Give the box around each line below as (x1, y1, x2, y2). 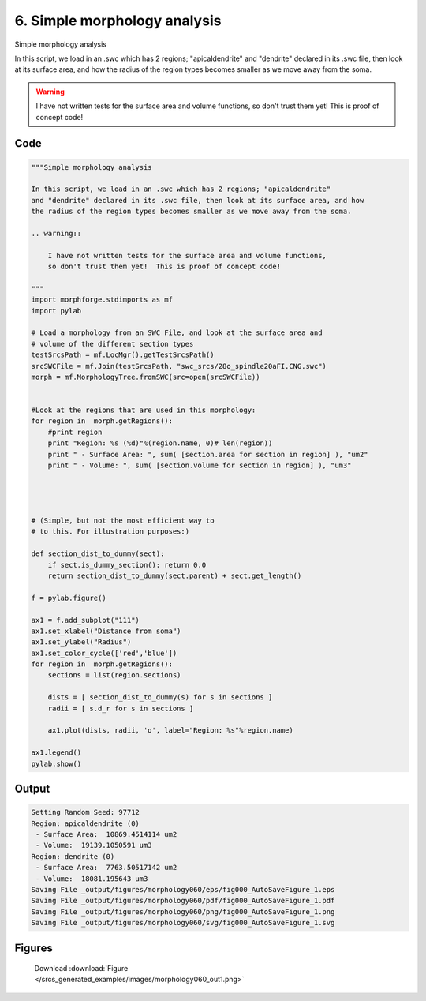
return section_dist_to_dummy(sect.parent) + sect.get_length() (47, 571, 302, 580)
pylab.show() (31, 759, 82, 768)
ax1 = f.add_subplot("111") (31, 616, 140, 624)
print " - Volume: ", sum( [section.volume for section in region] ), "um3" (47, 461, 352, 470)
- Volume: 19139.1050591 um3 (35, 841, 153, 850)
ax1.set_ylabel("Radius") (31, 638, 132, 647)
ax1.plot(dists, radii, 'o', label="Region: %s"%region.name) (47, 726, 293, 735)
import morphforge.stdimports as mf (31, 295, 174, 304)
